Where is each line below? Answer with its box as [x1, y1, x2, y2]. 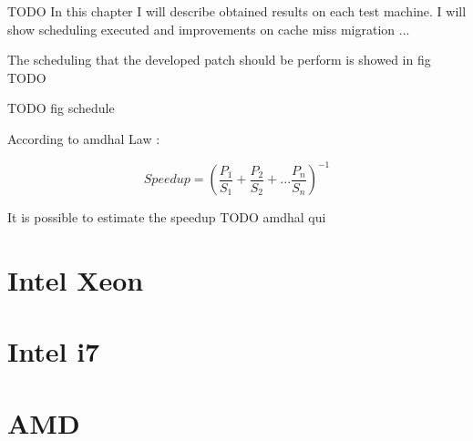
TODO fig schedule [7, 98, 115, 118]
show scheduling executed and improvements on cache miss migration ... [7, 19, 410, 38]
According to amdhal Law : [7, 128, 160, 148]
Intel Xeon [7, 261, 144, 298]
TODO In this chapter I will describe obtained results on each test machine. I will [7, 2, 467, 20]
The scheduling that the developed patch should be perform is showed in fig [7, 50, 431, 69]
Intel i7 [7, 333, 100, 370]
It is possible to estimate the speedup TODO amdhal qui [7, 208, 326, 227]
